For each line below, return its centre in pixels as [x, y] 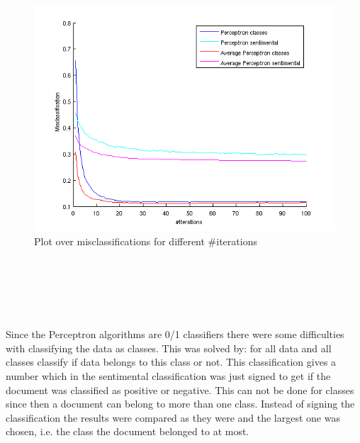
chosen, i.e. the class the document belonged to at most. [128, 431]
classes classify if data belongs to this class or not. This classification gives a [171, 362]
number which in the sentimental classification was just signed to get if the [168, 375]
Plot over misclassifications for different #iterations [146, 241]
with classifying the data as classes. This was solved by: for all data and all [169, 348]
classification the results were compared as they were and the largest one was [173, 417]
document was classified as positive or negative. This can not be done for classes [180, 389]
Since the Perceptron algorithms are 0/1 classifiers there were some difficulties [175, 334]
